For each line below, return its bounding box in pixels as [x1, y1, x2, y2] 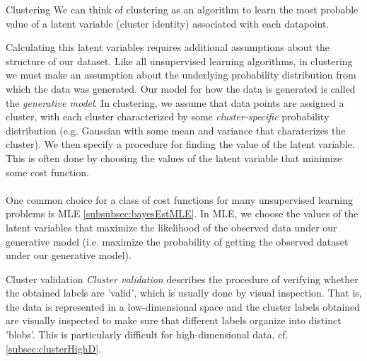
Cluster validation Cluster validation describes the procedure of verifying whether [6, 271, 359, 286]
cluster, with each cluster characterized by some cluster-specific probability [6, 109, 330, 124]
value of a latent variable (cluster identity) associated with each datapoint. [6, 16, 330, 30]
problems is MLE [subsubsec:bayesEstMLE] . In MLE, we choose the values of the [6, 206, 359, 221]
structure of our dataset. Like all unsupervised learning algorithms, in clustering [6, 53, 353, 68]
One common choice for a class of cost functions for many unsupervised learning [6, 192, 353, 207]
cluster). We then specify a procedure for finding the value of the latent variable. [6, 137, 355, 151]
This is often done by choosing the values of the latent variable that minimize [6, 150, 342, 165]
